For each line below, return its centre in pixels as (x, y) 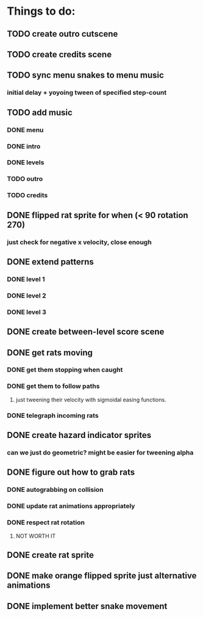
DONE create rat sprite (50, 555)
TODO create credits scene (59, 54)
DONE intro (24, 146)
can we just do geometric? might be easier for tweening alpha (100, 452)
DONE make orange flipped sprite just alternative (102, 576)
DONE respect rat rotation (46, 522)
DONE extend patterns (50, 262)
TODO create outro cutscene (62, 34)
